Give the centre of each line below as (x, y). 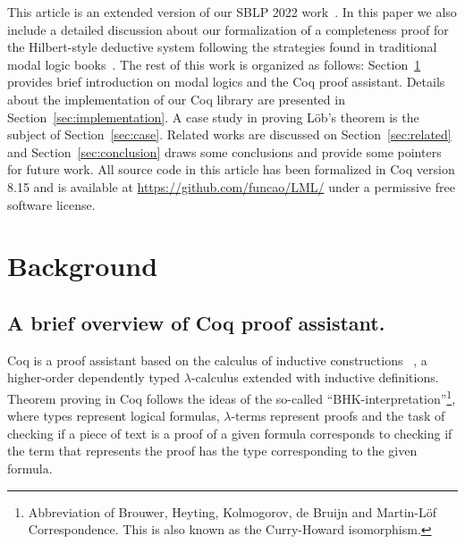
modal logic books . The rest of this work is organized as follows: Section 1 (214, 64)
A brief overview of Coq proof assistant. (196, 322)
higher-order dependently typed (94, 377)
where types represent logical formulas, (114, 416)
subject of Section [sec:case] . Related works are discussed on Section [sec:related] (229, 134)
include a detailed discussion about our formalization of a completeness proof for (228, 29)
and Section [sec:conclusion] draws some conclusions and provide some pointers (224, 151)
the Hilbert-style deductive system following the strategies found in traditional (222, 47)
